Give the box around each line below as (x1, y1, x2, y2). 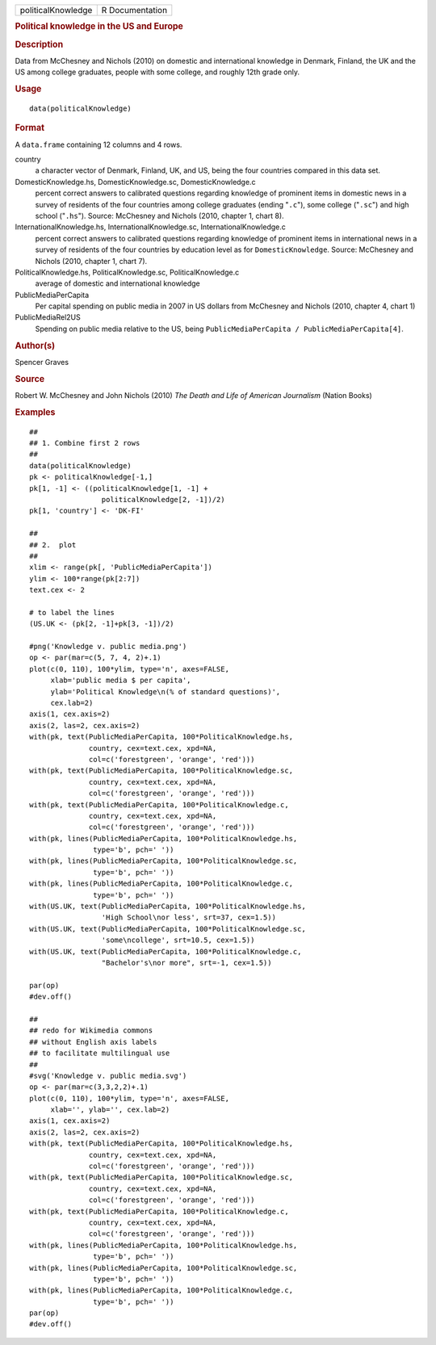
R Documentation (101, 5, 168, 15)
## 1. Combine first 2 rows (29, 438, 140, 448)
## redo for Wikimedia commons (29, 1026, 153, 1035)
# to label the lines (29, 608, 115, 617)
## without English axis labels (29, 1037, 157, 1046)
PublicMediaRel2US (15, 312, 81, 322)
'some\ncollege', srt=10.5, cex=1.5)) (101, 936, 255, 945)
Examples (15, 406, 56, 417)
